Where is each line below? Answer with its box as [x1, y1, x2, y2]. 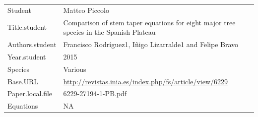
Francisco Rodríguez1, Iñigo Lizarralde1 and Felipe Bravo [63, 39, 239, 50]
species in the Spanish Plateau [63, 27, 156, 37]
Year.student [7, 51, 46, 61]
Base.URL [7, 76, 39, 86]
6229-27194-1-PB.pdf [63, 88, 127, 99]
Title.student [7, 22, 47, 32]
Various [63, 63, 86, 74]
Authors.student [7, 39, 57, 50]
